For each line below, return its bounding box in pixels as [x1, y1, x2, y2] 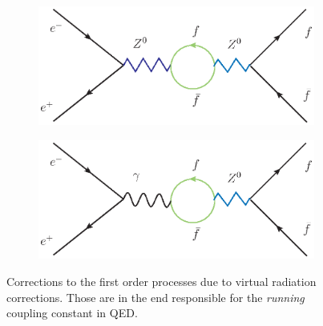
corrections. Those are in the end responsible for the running [6, 288, 305, 305]
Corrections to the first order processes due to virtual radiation [6, 272, 317, 289]
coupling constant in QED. [6, 304, 138, 321]
